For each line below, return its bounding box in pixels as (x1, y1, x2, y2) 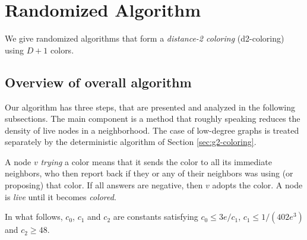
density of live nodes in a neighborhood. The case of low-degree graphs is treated (5, 124, 299, 136)
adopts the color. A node (212, 179, 303, 191)
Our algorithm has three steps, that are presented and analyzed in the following (5, 100, 295, 113)
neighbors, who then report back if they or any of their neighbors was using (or (5, 167, 293, 179)
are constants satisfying (113, 210, 198, 223)
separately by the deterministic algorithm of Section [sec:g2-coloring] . (5, 135, 257, 148)
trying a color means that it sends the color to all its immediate (40, 155, 272, 168)
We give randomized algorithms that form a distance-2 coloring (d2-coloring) (5, 32, 284, 45)
